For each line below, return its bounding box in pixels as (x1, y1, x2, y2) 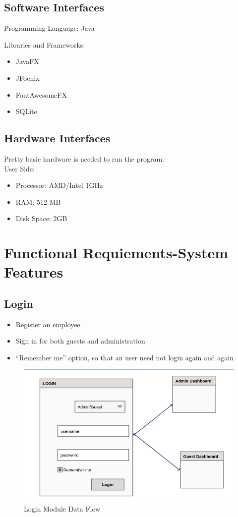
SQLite (15, 106, 37, 116)
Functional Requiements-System (4, 242, 229, 263)
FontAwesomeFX (15, 89, 67, 100)
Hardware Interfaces (4, 130, 111, 146)
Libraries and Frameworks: (4, 39, 85, 50)
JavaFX (15, 56, 39, 66)
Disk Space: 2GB (15, 213, 67, 224)
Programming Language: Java (4, 23, 95, 33)
